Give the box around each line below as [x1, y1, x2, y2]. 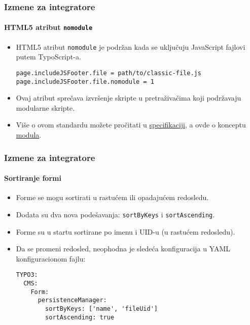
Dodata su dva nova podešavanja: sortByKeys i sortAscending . [16, 209, 215, 219]
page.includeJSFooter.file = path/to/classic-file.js [16, 69, 201, 77]
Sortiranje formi [4, 173, 61, 183]
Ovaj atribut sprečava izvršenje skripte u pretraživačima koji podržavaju [16, 92, 241, 103]
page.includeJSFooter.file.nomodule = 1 [16, 78, 154, 85]
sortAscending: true [45, 313, 115, 321]
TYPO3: [16, 271, 38, 279]
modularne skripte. [16, 102, 75, 113]
